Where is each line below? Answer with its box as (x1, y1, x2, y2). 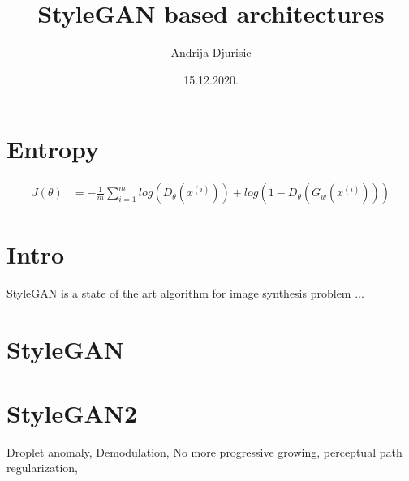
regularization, (6, 459, 78, 476)
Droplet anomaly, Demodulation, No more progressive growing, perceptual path (6, 443, 403, 460)
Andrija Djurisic (170, 44, 252, 61)
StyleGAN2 (6, 396, 138, 429)
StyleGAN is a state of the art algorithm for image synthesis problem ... (6, 285, 364, 302)
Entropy (6, 132, 100, 165)
